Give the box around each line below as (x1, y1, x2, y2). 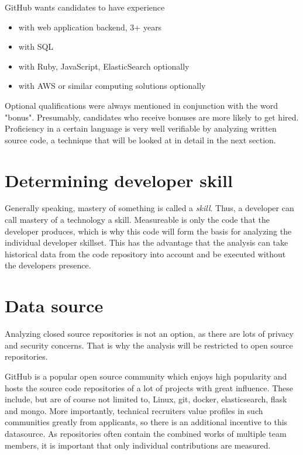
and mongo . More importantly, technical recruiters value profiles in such (5, 404, 263, 416)
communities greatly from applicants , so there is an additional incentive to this (5, 416, 288, 428)
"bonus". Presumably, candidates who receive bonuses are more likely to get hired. (5, 111, 299, 123)
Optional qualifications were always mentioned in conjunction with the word (5, 99, 278, 111)
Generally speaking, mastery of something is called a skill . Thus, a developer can (5, 202, 294, 214)
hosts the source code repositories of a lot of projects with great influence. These (5, 381, 294, 394)
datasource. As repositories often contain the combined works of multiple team (5, 427, 287, 439)
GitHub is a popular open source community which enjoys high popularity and (5, 370, 287, 382)
